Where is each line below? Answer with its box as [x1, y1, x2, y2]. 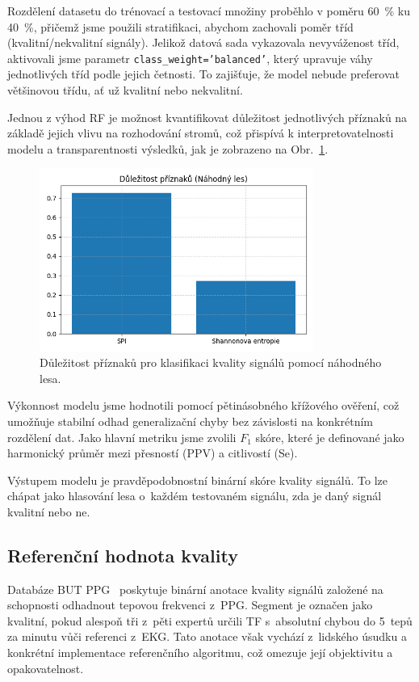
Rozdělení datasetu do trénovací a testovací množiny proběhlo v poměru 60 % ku [7, 2, 410, 19]
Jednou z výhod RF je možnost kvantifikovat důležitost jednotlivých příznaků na [7, 108, 408, 125]
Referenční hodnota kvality [7, 542, 238, 567]
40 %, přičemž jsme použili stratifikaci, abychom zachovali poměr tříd [7, 18, 354, 35]
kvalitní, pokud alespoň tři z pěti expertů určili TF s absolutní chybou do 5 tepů [7, 612, 413, 629]
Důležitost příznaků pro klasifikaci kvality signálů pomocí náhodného [40, 354, 382, 371]
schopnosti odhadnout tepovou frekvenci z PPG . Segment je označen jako [7, 596, 373, 613]
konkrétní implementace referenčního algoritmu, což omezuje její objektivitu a [7, 644, 393, 661]
